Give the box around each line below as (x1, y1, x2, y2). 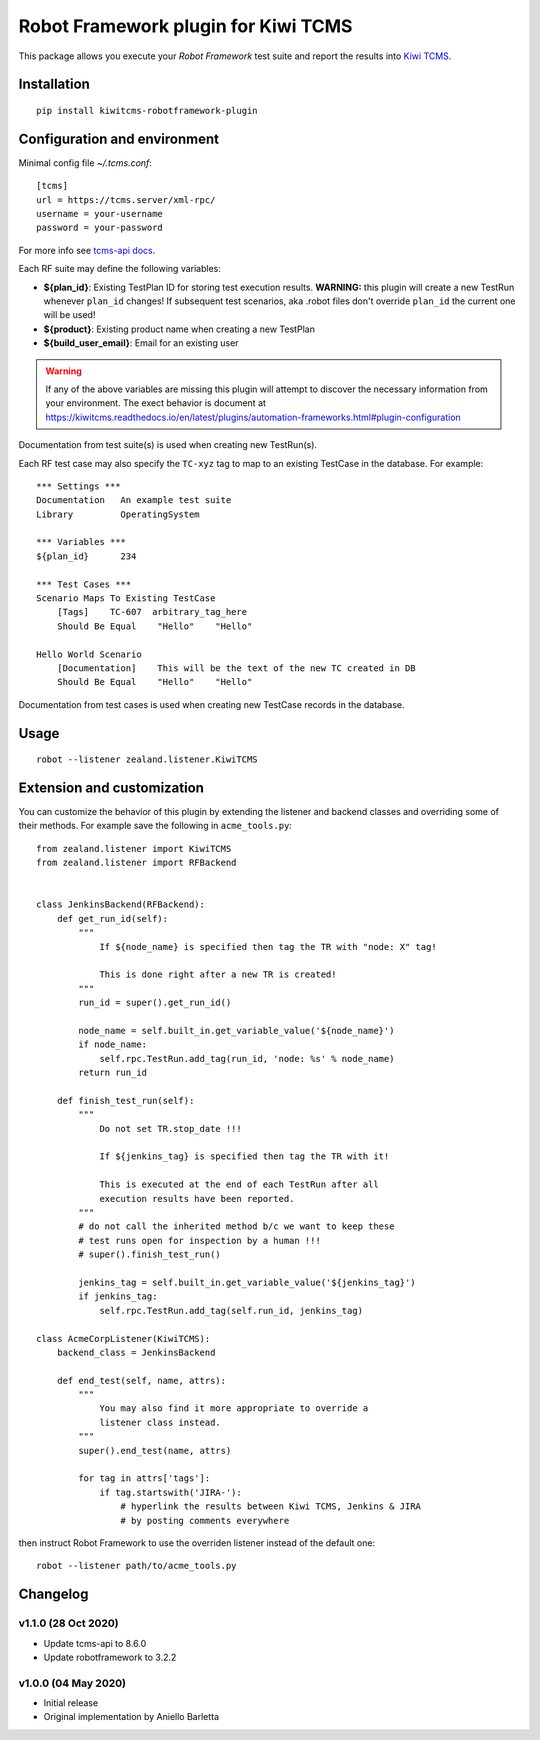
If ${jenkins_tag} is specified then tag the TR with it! (99, 1151, 390, 1162)
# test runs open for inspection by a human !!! (78, 1235, 322, 1246)
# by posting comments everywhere (120, 1515, 290, 1526)
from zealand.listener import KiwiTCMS (36, 843, 232, 854)
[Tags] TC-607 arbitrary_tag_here (56, 606, 248, 618)
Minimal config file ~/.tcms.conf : (18, 156, 152, 169)
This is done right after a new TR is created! (99, 969, 337, 980)
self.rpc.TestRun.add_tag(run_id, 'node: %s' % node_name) (99, 1053, 395, 1064)
